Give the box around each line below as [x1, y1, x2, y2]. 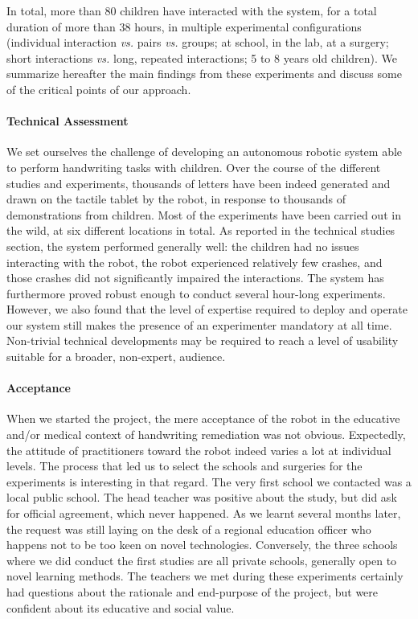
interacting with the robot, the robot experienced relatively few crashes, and [6, 253, 383, 270]
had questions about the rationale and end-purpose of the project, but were [6, 584, 379, 600]
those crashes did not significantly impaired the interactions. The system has [6, 269, 384, 286]
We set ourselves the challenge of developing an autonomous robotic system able [6, 143, 403, 160]
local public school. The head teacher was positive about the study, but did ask [6, 489, 397, 506]
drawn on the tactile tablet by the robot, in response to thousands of [6, 191, 346, 207]
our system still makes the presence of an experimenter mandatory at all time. [6, 316, 392, 333]
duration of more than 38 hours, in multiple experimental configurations [6, 18, 362, 35]
